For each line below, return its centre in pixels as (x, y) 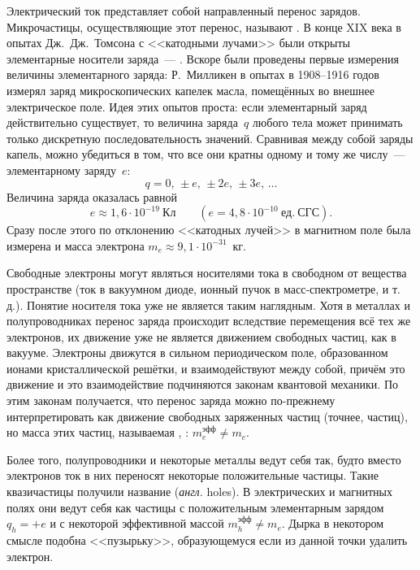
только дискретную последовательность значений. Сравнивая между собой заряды (210, 138)
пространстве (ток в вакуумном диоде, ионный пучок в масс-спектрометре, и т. (204, 288)
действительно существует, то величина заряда (122, 122)
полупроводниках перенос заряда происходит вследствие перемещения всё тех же (209, 321)
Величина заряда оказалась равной (92, 196)
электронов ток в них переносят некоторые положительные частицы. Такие (193, 475)
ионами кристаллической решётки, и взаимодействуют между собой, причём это (206, 368)
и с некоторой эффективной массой (137, 523)
